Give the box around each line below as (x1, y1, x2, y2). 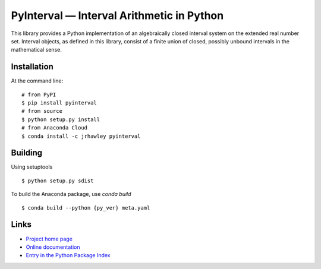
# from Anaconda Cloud (21, 125, 88, 131)
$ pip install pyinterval (21, 100, 97, 106)
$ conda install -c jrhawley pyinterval (21, 132, 141, 140)
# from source (21, 107, 62, 115)
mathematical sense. (11, 46, 62, 53)
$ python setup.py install (21, 116, 100, 123)
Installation (11, 62, 53, 72)
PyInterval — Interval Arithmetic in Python (11, 9, 224, 22)
